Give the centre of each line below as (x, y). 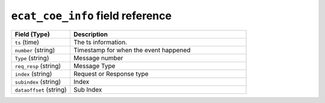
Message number (98, 58)
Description (91, 34)
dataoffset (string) (41, 89)
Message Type (94, 66)
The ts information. (100, 42)
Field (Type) (32, 34)
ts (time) (27, 42)
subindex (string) (38, 81)
